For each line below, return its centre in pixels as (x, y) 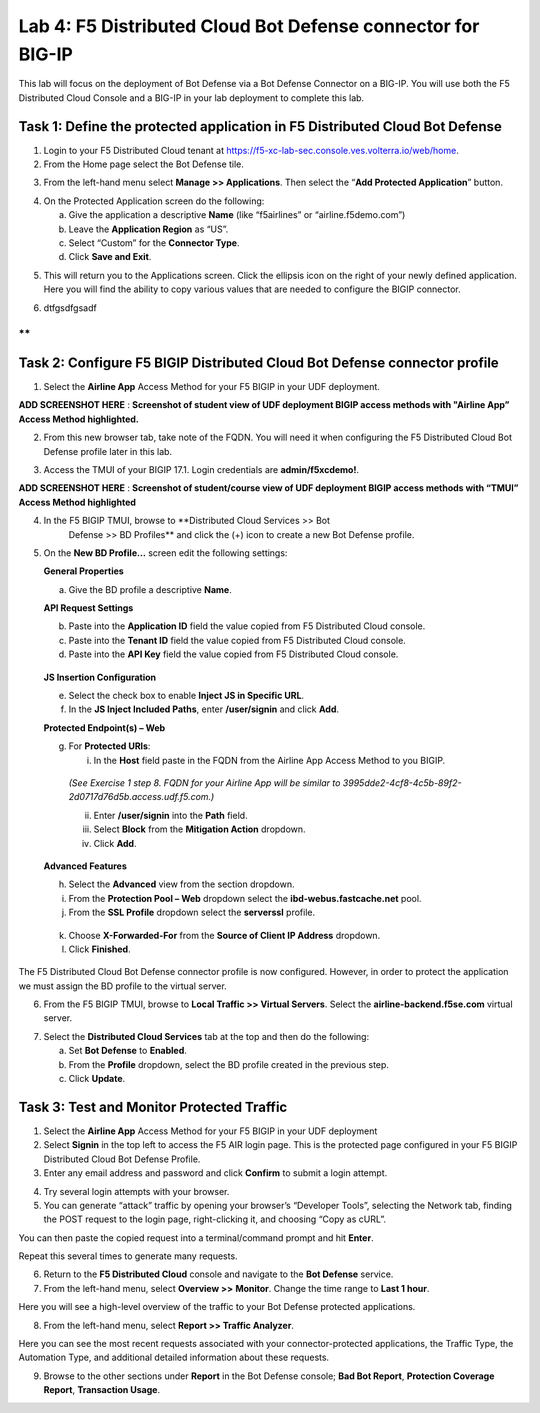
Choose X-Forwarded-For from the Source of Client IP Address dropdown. (224, 935)
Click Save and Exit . (110, 257)
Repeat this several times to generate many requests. (128, 1256)
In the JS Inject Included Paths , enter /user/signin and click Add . (204, 709)
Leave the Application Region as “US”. (148, 229)
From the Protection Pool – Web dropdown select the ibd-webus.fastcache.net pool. (245, 898)
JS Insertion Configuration (100, 677)
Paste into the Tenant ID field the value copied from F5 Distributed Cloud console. (237, 640)
